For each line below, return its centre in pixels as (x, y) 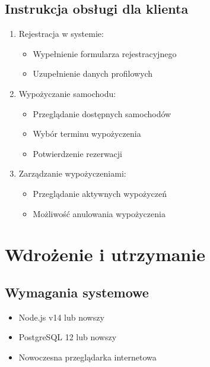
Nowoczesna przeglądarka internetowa (87, 357)
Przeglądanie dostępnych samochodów (102, 113)
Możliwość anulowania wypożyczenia (99, 213)
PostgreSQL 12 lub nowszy (68, 337)
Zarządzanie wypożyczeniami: (72, 173)
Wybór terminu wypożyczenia (87, 134)
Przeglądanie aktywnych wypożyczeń (100, 193)
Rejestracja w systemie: (61, 34)
